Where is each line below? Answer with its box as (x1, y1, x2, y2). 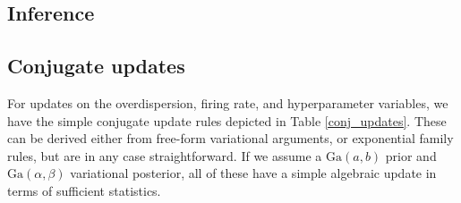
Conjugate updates (7, 52, 185, 80)
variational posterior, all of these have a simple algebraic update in (70, 164, 437, 182)
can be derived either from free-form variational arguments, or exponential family (7, 129, 454, 148)
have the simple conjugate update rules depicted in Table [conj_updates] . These (7, 111, 447, 130)
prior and (385, 146, 437, 165)
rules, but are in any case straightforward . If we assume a (7, 146, 322, 165)
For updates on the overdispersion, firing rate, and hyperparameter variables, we (7, 93, 448, 112)
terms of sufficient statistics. (7, 181, 161, 199)
